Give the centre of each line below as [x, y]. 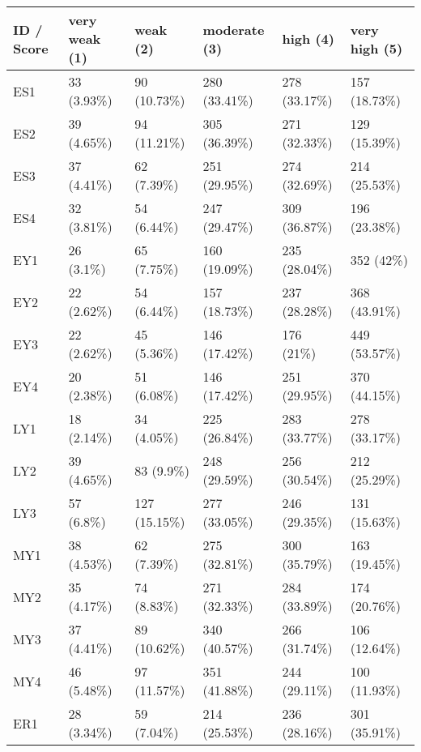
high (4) [308, 38]
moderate [234, 29]
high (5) [376, 48]
